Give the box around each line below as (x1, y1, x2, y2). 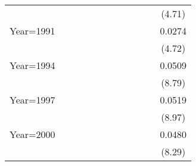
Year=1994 (10, 58, 55, 72)
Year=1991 (10, 24, 55, 37)
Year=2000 (10, 127, 55, 141)
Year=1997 (10, 93, 55, 107)
